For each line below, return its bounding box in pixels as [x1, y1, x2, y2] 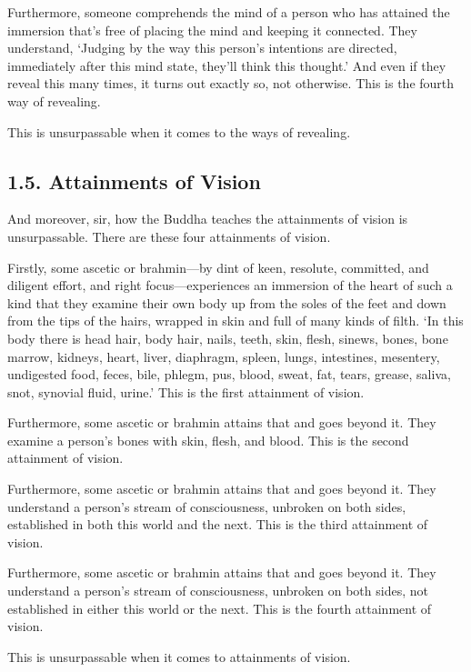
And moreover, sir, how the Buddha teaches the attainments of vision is [7, 209, 408, 228]
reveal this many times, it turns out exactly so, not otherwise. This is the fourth [7, 74, 455, 93]
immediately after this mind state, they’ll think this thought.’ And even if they [7, 55, 446, 75]
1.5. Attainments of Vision [7, 166, 261, 195]
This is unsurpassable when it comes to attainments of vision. [7, 647, 351, 666]
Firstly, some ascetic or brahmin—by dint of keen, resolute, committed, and [7, 257, 429, 276]
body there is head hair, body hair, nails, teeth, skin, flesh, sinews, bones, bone [7, 328, 448, 347]
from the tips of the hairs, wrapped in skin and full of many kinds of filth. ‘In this [7, 311, 464, 330]
